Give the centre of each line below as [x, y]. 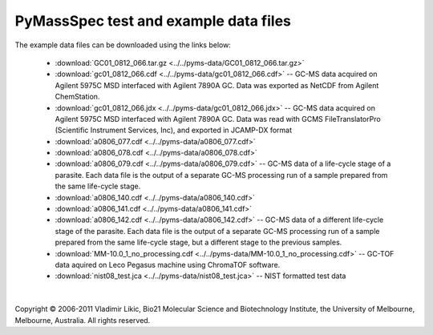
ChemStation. [77, 97]
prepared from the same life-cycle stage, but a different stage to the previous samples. [198, 242]
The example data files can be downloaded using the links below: [123, 45]
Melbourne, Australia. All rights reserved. [83, 320]
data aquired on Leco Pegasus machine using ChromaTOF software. [168, 264]
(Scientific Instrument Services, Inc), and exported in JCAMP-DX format [174, 130]
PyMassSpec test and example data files [153, 21]
